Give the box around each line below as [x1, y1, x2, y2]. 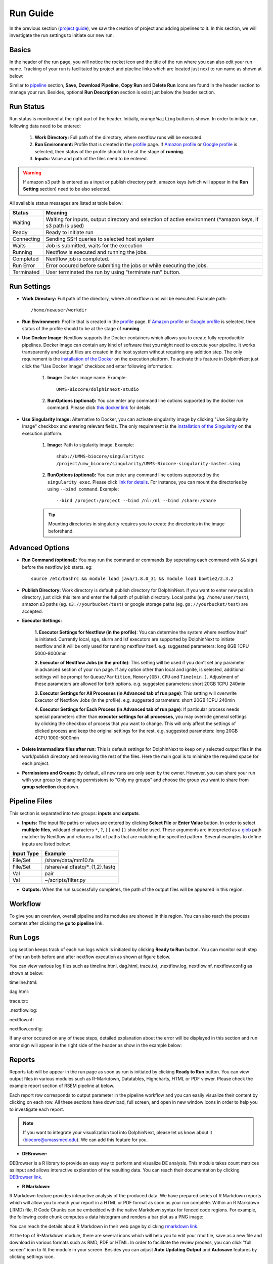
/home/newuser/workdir [31, 307, 87, 313]
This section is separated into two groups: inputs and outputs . [9, 810, 140, 817]
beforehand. [48, 528, 74, 534]
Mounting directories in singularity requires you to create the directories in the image [48, 521, 225, 527]
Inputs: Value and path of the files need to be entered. [34, 156, 148, 162]
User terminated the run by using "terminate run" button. [45, 268, 181, 276]
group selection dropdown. [22, 784, 80, 790]
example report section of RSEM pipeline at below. [9, 1082, 115, 1089]
